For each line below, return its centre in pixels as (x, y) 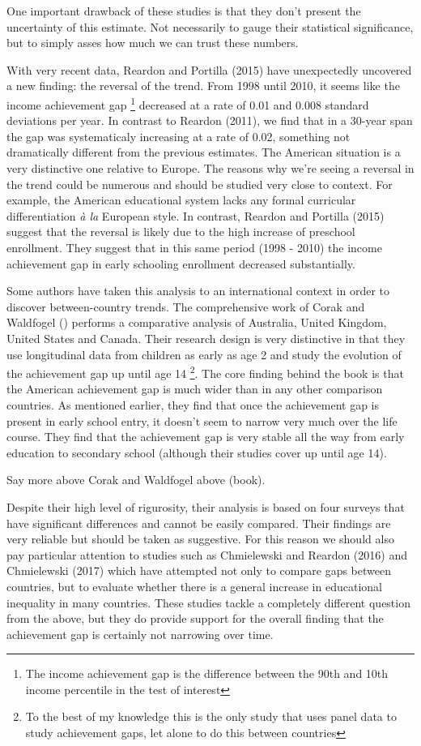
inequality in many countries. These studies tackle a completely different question (208, 602)
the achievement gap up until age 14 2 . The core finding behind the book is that (205, 372)
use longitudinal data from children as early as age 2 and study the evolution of (204, 354)
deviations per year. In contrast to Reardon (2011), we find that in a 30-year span (210, 120)
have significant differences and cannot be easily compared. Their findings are (199, 523)
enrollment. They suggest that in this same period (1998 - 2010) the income (194, 247)
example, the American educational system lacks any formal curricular (181, 200)
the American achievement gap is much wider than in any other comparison (195, 389)
